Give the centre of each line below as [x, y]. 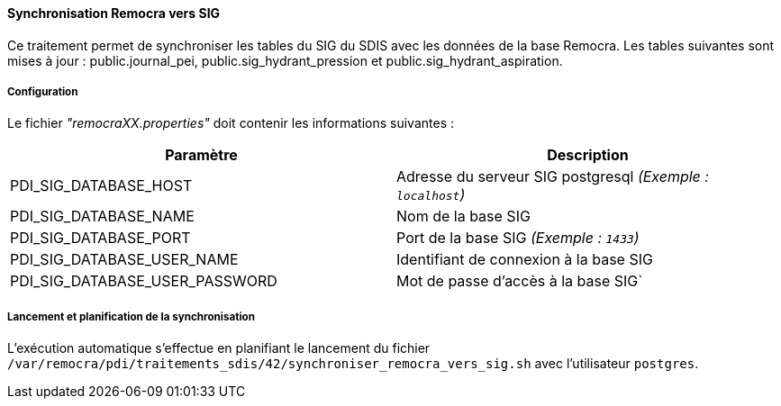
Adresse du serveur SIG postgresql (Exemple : [553, 177]
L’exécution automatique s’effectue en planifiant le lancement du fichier [219, 348]
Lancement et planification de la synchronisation [131, 316]
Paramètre [201, 155]
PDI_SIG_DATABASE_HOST [101, 186]
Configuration [43, 92]
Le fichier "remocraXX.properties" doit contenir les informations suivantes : [231, 123]
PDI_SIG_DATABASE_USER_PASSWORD [144, 281]
